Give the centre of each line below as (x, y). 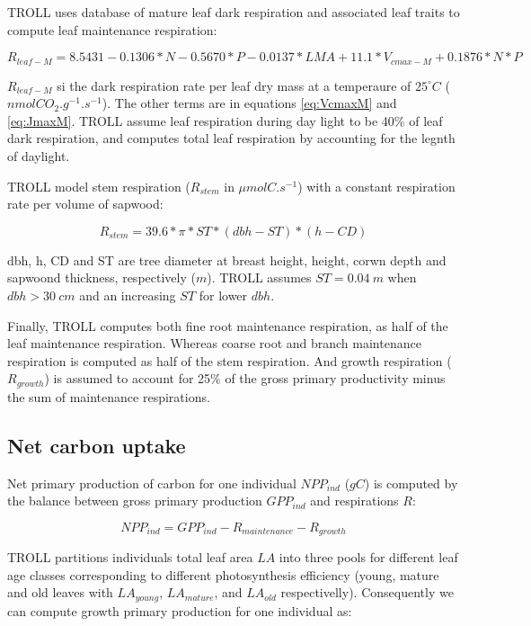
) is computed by (411, 483)
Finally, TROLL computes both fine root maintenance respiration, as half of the (228, 325)
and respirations (354, 501)
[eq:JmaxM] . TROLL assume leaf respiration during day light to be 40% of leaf (225, 120)
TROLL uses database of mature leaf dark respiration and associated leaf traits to (234, 12)
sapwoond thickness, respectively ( (102, 277)
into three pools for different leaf (368, 557)
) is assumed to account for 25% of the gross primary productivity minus (245, 378)
